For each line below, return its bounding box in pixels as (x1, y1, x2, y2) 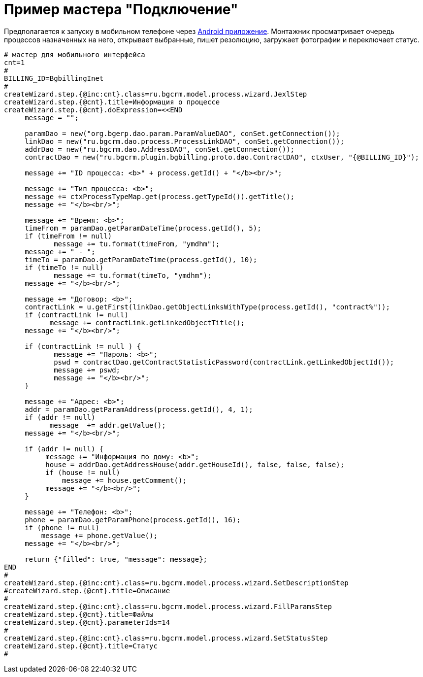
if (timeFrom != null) (25, 232, 112, 240)
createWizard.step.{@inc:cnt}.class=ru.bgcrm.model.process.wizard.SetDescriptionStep (4, 578, 349, 587)
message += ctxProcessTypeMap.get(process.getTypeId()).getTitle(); (25, 192, 295, 201)
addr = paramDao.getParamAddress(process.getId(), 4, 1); (25, 405, 253, 413)
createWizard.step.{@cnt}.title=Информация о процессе (4, 98, 220, 106)
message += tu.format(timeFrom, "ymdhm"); (54, 239, 220, 248)
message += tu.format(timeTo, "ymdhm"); (54, 271, 212, 279)
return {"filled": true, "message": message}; (25, 555, 208, 563)
